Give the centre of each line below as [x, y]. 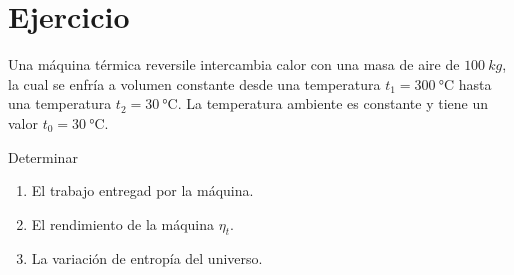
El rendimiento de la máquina [123, 223]
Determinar [43, 156]
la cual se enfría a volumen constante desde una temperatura [194, 83]
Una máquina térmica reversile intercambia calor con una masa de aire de [234, 64]
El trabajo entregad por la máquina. [142, 190]
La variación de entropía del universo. [147, 258]
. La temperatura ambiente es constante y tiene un [333, 103]
